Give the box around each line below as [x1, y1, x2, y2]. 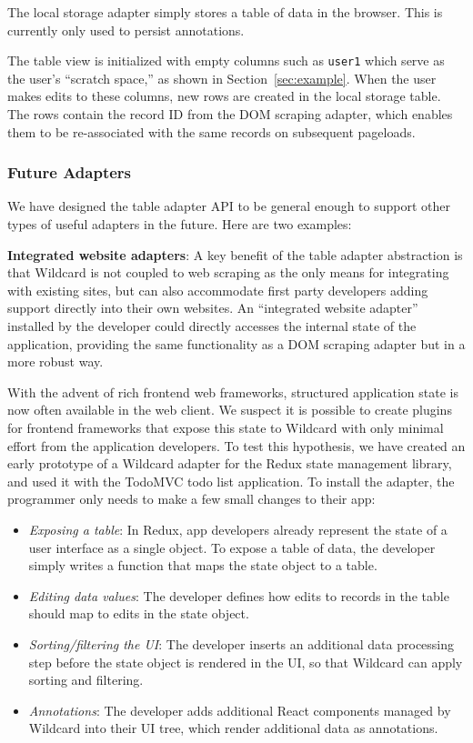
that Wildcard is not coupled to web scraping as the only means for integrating [7, 263, 449, 282]
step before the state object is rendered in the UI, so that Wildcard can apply [28, 652, 463, 671]
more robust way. [7, 352, 104, 371]
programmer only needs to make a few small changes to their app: [7, 489, 376, 508]
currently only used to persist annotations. [7, 20, 245, 39]
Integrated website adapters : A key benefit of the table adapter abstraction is [7, 245, 463, 264]
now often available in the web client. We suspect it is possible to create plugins [7, 400, 452, 419]
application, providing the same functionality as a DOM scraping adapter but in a [7, 334, 466, 353]
